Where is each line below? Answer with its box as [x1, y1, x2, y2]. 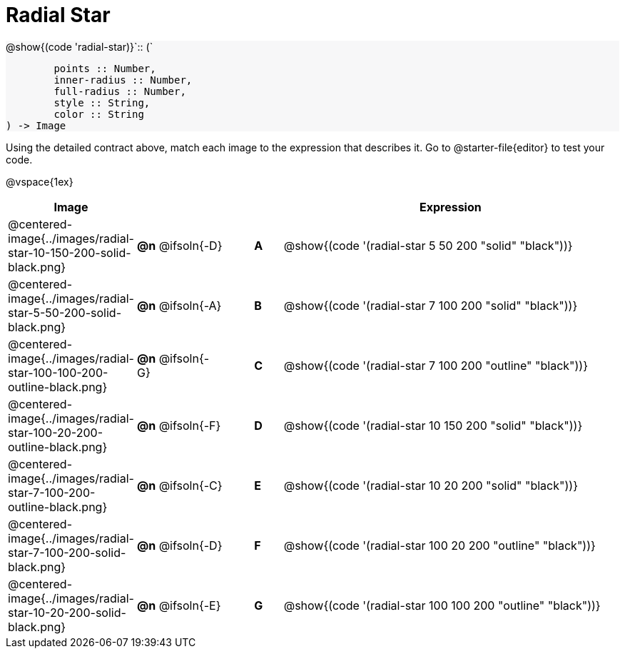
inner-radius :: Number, [54, 74, 193, 86]
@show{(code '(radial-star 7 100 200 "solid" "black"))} [283, 298, 578, 313]
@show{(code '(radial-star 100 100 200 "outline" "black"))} [283, 598, 601, 613]
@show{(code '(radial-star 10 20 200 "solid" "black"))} [283, 478, 578, 493]
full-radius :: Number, [54, 85, 186, 97]
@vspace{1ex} [6, 175, 73, 188]
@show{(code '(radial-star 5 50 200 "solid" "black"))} [283, 238, 573, 253]
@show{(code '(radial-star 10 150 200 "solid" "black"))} [283, 418, 583, 433]
